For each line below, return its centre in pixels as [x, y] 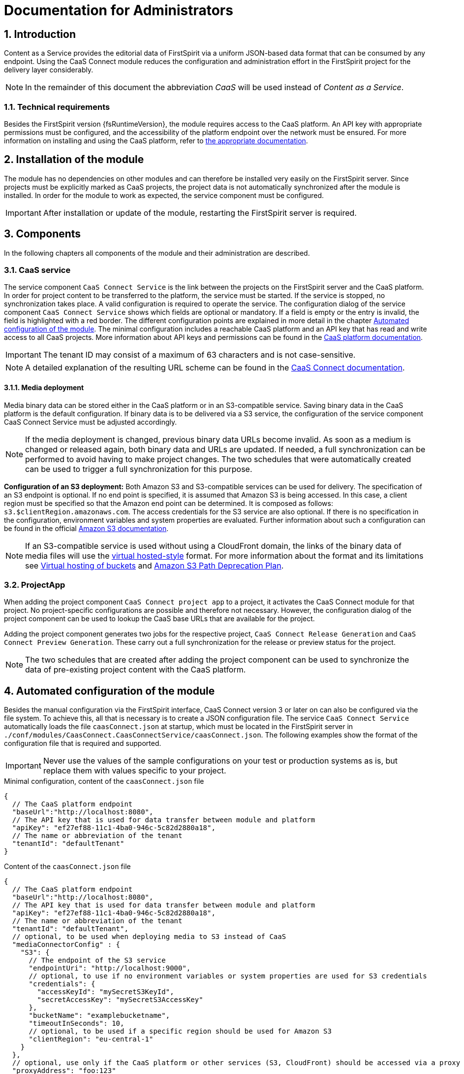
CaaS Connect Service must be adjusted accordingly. [91, 422]
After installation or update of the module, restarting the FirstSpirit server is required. [200, 213]
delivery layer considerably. [49, 70]
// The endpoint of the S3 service [97, 960]
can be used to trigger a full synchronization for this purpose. [139, 469]
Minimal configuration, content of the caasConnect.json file [104, 781]
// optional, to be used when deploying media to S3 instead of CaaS [149, 937]
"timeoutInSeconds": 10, [77, 1024]
